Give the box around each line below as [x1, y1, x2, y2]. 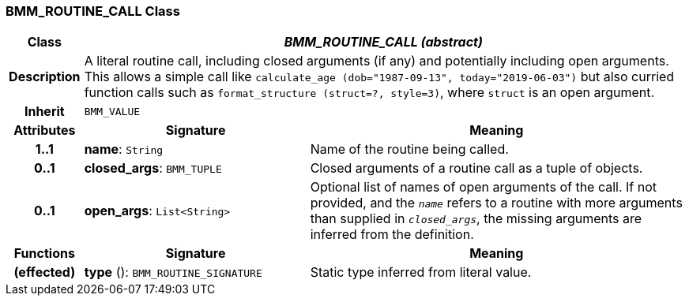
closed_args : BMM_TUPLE [84, 160, 222, 177]
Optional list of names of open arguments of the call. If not [310, 179, 657, 196]
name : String [84, 141, 164, 158]
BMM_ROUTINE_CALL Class [6, 3, 180, 19]
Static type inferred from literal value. [310, 264, 532, 281]
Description [9, 69, 81, 85]
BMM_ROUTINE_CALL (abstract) [284, 34, 483, 50]
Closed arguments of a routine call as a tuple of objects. [310, 160, 643, 177]
